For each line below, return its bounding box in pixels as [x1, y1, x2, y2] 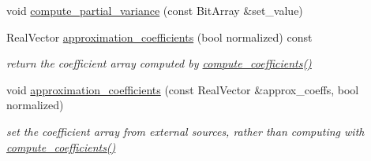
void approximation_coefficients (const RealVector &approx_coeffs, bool [6, 81, 359, 97]
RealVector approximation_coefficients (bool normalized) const [6, 28, 313, 45]
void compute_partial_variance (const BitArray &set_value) [6, 2, 303, 18]
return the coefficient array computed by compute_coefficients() [6, 55, 312, 71]
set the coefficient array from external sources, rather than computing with [6, 123, 365, 139]
